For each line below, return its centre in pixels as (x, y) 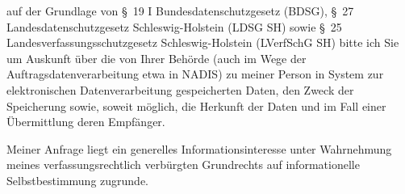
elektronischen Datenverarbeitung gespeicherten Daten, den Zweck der (180, 89)
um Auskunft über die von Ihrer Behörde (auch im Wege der (157, 58)
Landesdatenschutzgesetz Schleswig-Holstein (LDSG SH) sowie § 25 (174, 26)
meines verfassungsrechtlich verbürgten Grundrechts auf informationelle (183, 164)
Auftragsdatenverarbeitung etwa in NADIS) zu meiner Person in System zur (195, 74)
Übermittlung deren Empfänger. (86, 122)
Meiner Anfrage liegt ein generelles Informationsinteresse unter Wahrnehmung (199, 148)
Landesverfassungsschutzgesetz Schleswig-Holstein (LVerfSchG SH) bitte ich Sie (203, 42)
